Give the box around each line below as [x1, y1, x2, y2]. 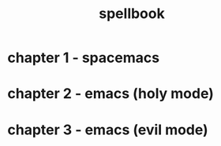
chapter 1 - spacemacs [7, 49, 159, 67]
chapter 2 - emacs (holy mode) [7, 85, 215, 103]
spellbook [99, 5, 165, 23]
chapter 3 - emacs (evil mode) [7, 121, 208, 138]
